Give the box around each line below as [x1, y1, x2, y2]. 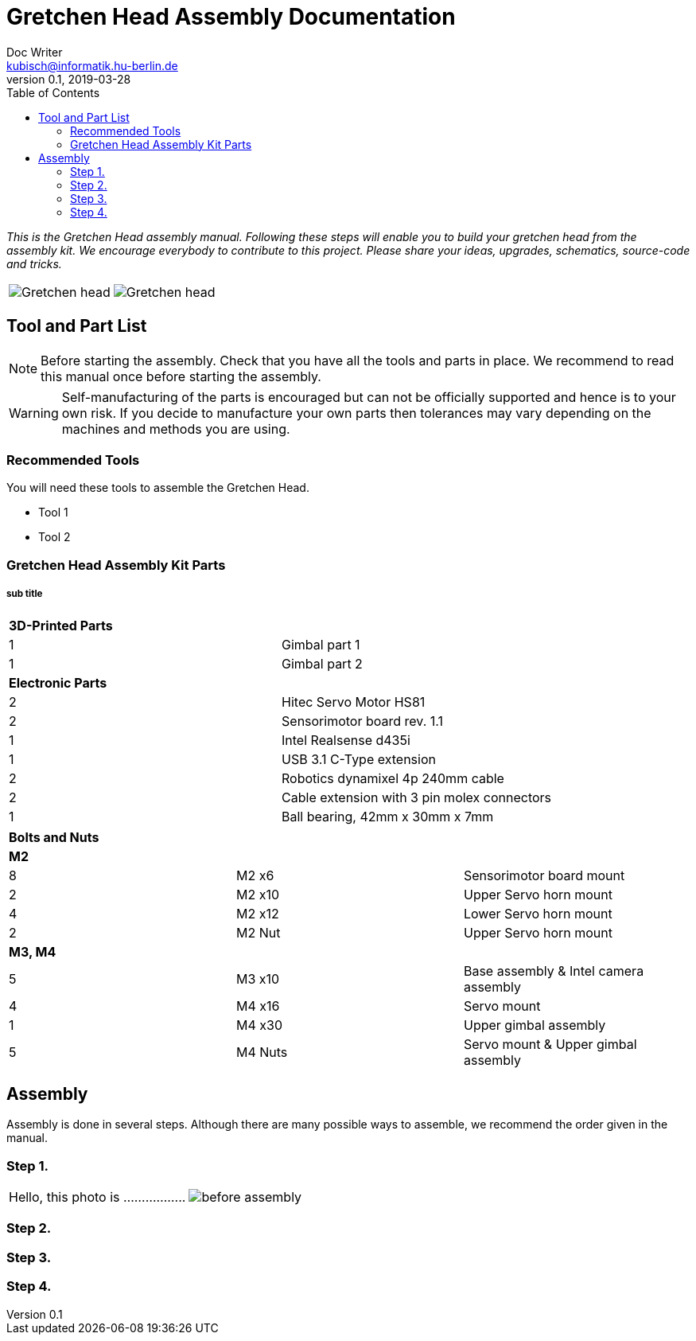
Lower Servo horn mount [463, 905, 612, 922]
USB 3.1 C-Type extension [282, 750, 436, 767]
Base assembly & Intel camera [463, 962, 644, 979]
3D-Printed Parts [9, 617, 113, 633]
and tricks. [6, 256, 62, 271]
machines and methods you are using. [61, 420, 290, 437]
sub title [6, 588, 43, 600]
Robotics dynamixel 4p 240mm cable [282, 770, 504, 786]
